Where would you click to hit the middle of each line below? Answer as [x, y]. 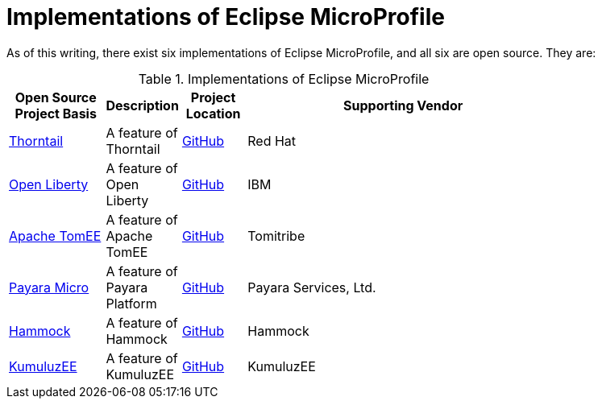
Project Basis [56, 113]
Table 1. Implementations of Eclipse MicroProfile [284, 79]
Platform [131, 303]
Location [213, 113]
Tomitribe [276, 236]
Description [142, 105]
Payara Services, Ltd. [312, 287]
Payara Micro [49, 287]
